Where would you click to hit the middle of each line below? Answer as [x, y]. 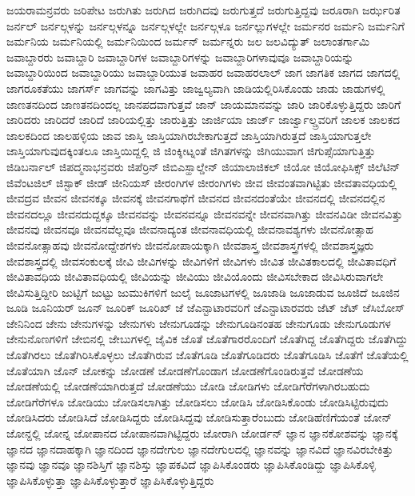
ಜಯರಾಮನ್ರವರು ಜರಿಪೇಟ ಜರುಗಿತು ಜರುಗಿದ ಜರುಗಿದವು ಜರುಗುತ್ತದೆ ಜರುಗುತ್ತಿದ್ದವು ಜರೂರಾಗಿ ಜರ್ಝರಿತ [204, 10]
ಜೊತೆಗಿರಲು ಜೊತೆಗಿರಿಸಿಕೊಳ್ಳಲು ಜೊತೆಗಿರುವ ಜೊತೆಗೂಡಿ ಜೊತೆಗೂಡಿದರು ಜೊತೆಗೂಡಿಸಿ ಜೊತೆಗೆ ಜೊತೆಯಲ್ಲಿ [207, 355]
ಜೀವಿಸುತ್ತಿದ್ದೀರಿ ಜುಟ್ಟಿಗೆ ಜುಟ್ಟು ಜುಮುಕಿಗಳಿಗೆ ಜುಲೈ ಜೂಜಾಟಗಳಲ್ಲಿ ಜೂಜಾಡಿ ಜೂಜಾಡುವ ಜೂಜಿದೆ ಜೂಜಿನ [203, 292]
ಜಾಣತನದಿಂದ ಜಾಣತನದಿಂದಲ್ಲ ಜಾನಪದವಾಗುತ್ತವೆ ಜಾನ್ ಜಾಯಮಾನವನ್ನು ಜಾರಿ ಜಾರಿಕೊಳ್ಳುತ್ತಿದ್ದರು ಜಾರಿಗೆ [204, 104]
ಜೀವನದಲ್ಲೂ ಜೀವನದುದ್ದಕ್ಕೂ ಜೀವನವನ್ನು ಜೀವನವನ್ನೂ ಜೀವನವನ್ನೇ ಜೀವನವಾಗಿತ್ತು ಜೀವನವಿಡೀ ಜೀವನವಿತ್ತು [205, 213]
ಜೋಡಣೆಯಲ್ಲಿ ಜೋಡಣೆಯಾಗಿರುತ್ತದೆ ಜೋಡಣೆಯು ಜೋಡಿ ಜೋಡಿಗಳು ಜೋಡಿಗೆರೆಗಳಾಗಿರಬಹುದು [188, 386]
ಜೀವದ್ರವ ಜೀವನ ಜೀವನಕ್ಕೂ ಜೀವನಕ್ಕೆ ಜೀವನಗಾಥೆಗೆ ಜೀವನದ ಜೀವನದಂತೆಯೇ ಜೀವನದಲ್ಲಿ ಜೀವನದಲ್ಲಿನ [196, 198]
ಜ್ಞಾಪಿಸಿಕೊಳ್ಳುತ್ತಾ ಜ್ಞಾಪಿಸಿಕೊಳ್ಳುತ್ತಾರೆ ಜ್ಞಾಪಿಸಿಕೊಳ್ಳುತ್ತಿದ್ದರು [110, 480]
